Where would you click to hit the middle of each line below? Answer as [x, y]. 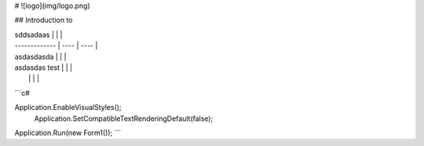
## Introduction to [44, 20]
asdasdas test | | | [44, 68]
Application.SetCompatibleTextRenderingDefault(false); [124, 119]
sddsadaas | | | [38, 35]
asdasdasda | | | [40, 57]
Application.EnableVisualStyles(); [68, 108]
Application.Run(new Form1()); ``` [68, 133]
